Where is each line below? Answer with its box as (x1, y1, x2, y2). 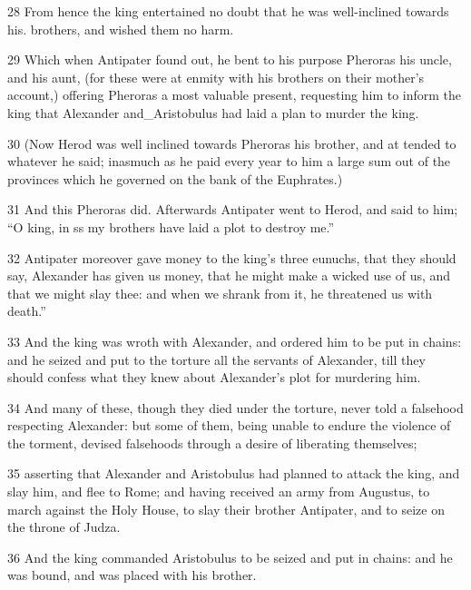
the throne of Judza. (7, 517, 121, 536)
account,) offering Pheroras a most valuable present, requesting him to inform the (7, 85, 462, 104)
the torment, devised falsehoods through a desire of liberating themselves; (7, 433, 417, 452)
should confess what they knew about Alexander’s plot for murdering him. (7, 368, 421, 387)
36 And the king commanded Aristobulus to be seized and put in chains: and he (7, 547, 453, 566)
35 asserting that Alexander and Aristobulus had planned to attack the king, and (7, 464, 460, 483)
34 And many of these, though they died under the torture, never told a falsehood (7, 398, 464, 417)
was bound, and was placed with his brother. (7, 565, 257, 585)
